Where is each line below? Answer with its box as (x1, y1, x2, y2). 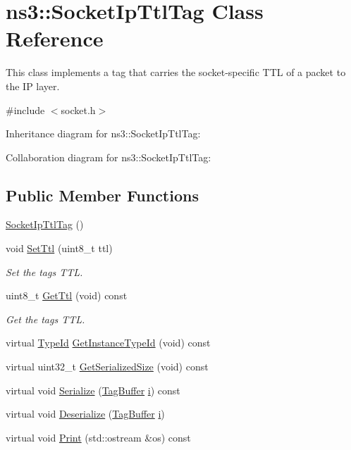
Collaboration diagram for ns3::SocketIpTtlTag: (6, 149, 211, 164)
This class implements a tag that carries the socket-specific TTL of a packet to (6, 65, 346, 80)
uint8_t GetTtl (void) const (6, 288, 128, 303)
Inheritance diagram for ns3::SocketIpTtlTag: (6, 126, 201, 141)
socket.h (61, 102, 96, 117)
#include (6, 102, 45, 117)
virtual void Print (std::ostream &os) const (6, 430, 191, 444)
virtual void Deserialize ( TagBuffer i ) (6, 406, 165, 421)
